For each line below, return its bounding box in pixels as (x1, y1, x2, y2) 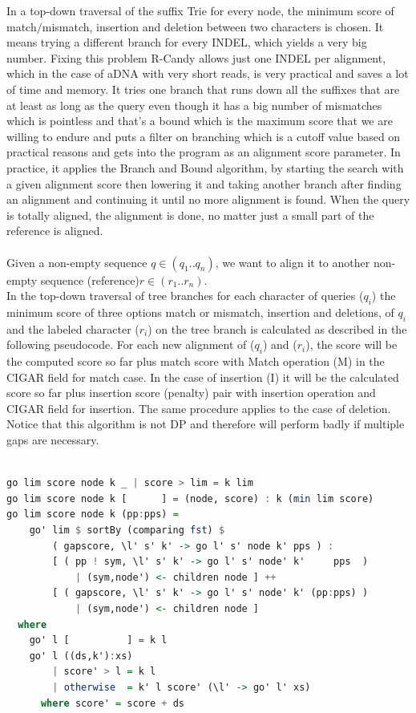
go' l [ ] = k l (29, 634, 168, 646)
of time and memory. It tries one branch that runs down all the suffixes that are (6, 80, 400, 97)
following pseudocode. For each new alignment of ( (6, 336, 255, 353)
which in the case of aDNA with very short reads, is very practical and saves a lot (6, 65, 409, 82)
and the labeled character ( (6, 320, 139, 337)
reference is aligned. (6, 222, 103, 239)
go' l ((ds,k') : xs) (29, 650, 133, 662)
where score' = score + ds (40, 697, 184, 709)
